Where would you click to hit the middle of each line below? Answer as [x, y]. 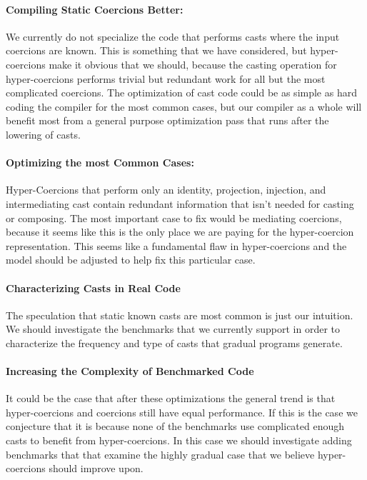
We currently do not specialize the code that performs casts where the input [173, 36]
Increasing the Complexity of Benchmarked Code [130, 371]
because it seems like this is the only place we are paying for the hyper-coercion [180, 232]
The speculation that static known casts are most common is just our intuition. [180, 315]
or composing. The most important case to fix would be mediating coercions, [174, 217]
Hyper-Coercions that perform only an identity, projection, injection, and [166, 190]
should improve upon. [96, 468]
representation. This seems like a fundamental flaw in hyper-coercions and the [176, 245]
